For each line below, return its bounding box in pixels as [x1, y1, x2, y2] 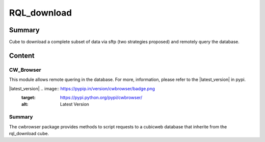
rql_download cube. [9, 130, 49, 136]
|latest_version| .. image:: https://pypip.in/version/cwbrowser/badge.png [9, 85, 155, 91]
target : [21, 95, 36, 100]
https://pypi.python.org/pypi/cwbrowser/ [60, 95, 142, 100]
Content [9, 51, 35, 60]
